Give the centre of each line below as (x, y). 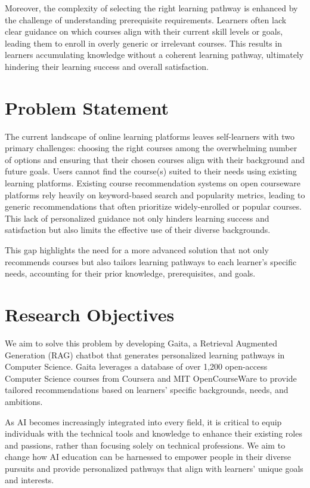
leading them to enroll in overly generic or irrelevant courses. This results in (144, 43)
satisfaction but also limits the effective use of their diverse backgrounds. (138, 230)
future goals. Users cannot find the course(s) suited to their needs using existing (151, 171)
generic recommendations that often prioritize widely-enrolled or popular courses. (153, 206)
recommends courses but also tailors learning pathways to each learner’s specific (151, 261)
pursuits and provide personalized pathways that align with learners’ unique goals (154, 468)
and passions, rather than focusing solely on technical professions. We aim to (145, 445)
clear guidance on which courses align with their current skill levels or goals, (144, 31)
